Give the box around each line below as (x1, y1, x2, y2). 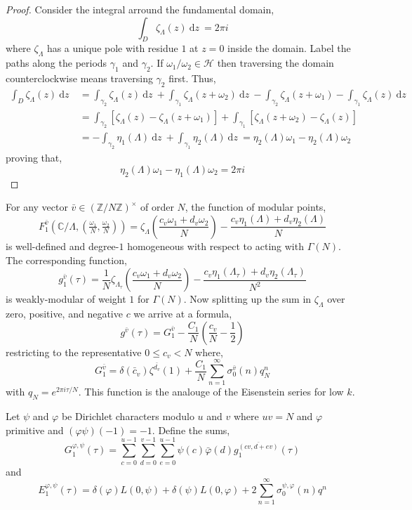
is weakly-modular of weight (6, 292, 126, 306)
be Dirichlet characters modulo (61, 409, 194, 424)
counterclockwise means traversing (6, 70, 153, 85)
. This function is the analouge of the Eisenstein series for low (78, 384, 344, 399)
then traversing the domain (217, 55, 334, 70)
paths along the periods (6, 55, 107, 70)
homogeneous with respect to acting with (127, 238, 304, 253)
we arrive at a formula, (133, 306, 232, 321)
